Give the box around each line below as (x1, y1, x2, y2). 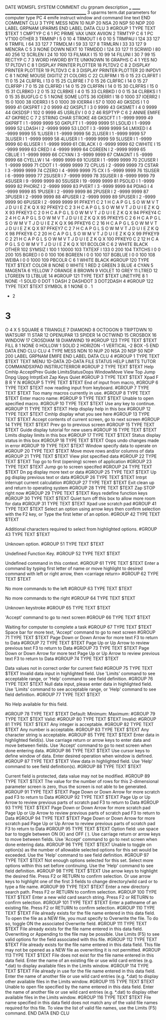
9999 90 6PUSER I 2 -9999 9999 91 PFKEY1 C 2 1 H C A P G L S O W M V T (5, 199, 159, 205)
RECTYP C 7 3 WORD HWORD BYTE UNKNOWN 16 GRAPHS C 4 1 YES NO (5, 57, 158, 62)
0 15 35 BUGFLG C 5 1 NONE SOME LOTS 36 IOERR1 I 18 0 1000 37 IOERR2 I (5, 94, 160, 100)
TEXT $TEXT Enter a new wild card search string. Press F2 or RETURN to (5, 894, 154, 900)
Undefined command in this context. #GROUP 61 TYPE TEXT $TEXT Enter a (5, 560, 159, 566)
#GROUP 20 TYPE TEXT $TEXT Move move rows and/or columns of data (5, 448, 154, 454)
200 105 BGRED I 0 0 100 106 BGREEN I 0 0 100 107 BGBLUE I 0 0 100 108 (5, 252, 156, 257)
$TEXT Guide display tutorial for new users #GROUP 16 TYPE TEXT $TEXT (5, 426, 157, 433)
